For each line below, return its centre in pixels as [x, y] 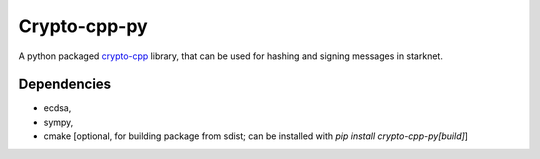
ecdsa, [57, 108]
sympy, [58, 122]
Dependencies [65, 84]
